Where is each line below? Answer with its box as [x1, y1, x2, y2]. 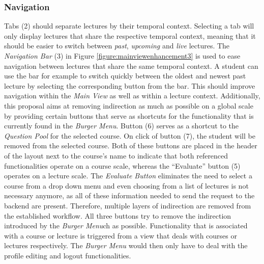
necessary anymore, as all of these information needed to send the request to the [4, 190, 255, 201]
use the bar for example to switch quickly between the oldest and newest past [4, 70, 246, 81]
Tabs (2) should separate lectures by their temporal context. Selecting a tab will [4, 20, 254, 31]
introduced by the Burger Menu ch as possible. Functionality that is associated [4, 220, 248, 231]
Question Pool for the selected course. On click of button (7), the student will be [4, 130, 255, 141]
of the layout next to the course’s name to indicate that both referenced [4, 150, 228, 161]
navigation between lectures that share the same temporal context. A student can [4, 60, 258, 71]
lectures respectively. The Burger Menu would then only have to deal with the [4, 240, 248, 251]
